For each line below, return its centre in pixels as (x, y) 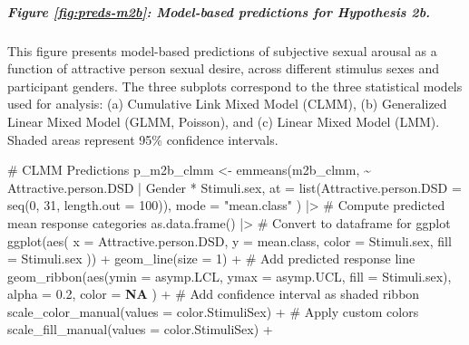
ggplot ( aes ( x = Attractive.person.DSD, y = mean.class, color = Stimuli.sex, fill (230, 240)
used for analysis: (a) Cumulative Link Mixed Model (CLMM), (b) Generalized (227, 104)
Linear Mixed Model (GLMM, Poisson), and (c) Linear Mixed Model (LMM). (224, 121)
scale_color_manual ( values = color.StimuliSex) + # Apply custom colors (213, 311)
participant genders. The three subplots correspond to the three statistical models (235, 86)
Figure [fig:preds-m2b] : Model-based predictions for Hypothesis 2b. (219, 11)
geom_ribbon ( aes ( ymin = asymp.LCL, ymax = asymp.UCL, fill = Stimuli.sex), (230, 276)
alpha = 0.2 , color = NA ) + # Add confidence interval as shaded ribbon (214, 294)
